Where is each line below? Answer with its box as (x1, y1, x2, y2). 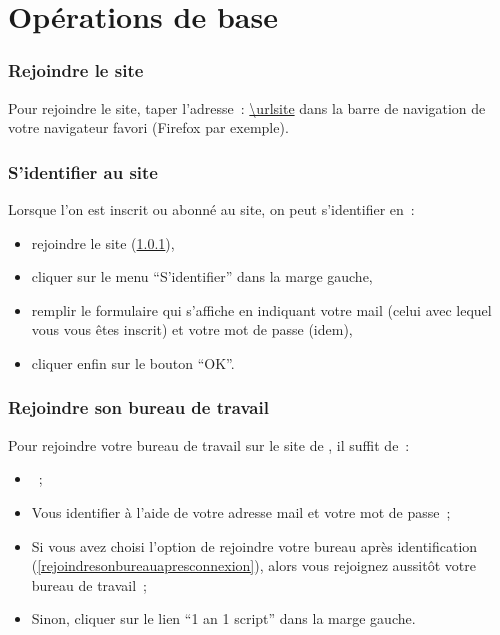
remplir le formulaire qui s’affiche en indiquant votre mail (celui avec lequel (31, 299, 492, 320)
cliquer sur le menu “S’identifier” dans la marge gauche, (31, 266, 373, 287)
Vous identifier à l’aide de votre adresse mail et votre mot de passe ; (31, 501, 451, 522)
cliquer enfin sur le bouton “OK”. (31, 352, 235, 373)
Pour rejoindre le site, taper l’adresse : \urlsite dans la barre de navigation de (8, 97, 486, 118)
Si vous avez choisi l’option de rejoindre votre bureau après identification (31, 535, 478, 556)
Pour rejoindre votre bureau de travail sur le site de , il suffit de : (8, 434, 410, 455)
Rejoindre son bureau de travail (8, 395, 269, 420)
